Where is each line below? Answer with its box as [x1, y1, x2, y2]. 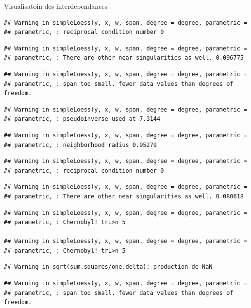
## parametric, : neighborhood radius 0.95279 [4, 141, 157, 148]
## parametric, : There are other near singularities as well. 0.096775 [4, 54, 244, 62]
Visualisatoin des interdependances [4, 1, 108, 11]
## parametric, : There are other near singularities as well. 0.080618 [4, 193, 244, 200]
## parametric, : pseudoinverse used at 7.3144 [4, 115, 161, 123]
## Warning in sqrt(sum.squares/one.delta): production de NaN [4, 263, 213, 271]
